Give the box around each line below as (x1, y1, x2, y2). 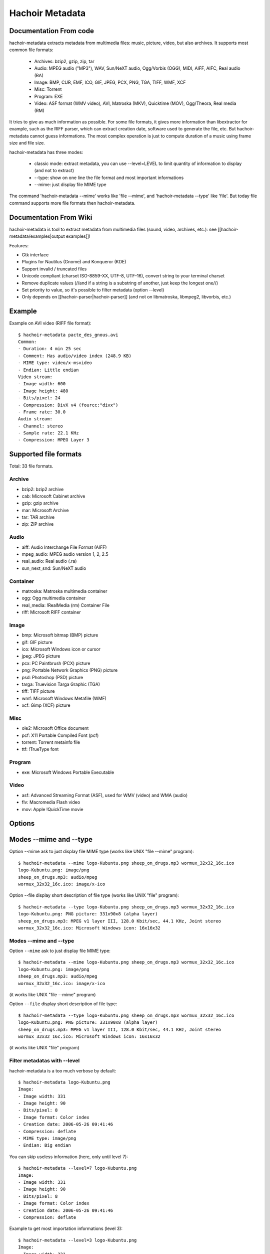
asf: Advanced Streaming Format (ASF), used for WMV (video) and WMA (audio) (21, 792, 188, 798)
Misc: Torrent (34, 86, 62, 92)
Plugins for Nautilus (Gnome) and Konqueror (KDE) (21, 259, 126, 265)
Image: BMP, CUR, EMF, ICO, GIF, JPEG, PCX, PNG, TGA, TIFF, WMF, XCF (34, 79, 186, 85)
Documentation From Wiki (9, 213, 92, 222)
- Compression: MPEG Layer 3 (18, 437, 89, 443)
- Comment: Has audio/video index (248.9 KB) (18, 353, 132, 359)
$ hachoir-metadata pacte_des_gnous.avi (18, 332, 118, 338)
